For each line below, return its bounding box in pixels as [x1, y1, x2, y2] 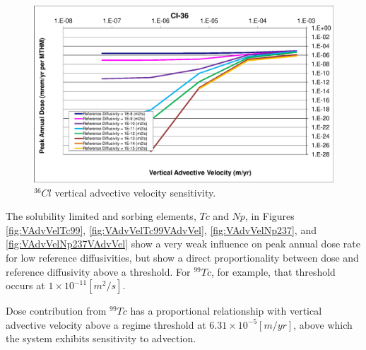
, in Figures [244, 209, 295, 223]
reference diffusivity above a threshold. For [6, 264, 191, 279]
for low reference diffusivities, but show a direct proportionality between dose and [6, 250, 359, 265]
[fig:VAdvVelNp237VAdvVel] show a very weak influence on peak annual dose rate [6, 236, 360, 251]
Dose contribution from [6, 303, 107, 318]
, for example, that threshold [211, 264, 336, 279]
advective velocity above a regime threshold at [6, 317, 206, 332]
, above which [293, 317, 353, 332]
